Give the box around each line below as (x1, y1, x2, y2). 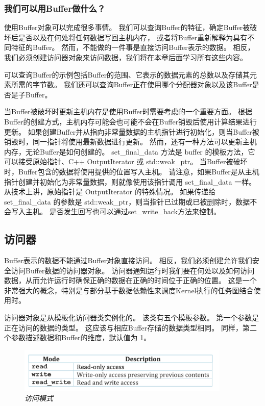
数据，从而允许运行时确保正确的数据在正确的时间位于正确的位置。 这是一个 (4, 275, 257, 286)
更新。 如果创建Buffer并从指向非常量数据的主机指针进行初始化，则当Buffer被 (4, 126, 259, 137)
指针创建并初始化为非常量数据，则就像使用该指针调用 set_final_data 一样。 (4, 176, 256, 187)
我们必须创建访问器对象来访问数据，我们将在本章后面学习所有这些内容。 (4, 52, 247, 62)
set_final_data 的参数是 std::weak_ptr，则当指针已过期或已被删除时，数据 (4, 196, 250, 207)
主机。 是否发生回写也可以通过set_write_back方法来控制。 (25, 206, 221, 217)
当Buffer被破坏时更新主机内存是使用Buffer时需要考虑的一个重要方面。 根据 (4, 106, 252, 117)
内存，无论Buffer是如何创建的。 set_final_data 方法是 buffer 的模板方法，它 (4, 146, 255, 157)
